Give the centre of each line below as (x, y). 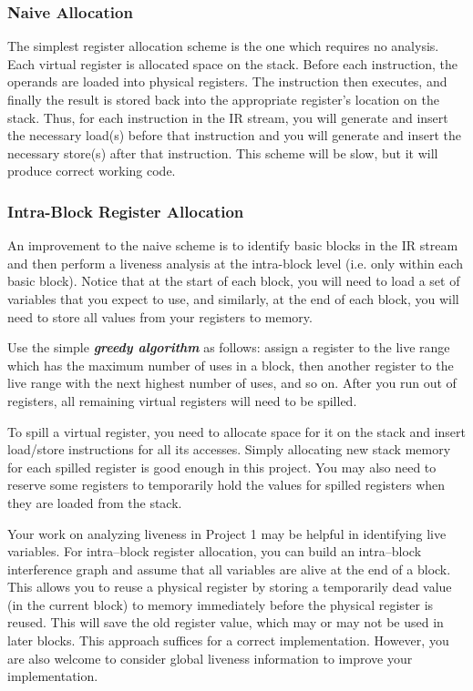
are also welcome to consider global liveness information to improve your (210, 658)
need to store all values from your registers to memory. (160, 316)
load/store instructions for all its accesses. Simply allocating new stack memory (229, 449)
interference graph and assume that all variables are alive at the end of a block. (229, 569)
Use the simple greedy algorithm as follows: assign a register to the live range (229, 347)
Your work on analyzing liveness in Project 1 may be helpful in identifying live (227, 533)
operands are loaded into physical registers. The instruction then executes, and (227, 81)
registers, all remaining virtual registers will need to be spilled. (182, 400)
